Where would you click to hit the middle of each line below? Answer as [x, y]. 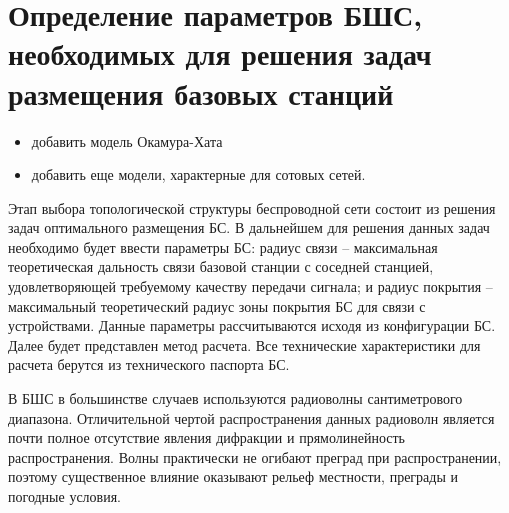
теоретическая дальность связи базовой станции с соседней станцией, [221, 266]
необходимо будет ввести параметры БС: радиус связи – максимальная [223, 246]
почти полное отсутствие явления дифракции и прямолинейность [206, 437]
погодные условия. [65, 496]
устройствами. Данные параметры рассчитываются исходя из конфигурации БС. [252, 325]
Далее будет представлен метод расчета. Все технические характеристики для [244, 344]
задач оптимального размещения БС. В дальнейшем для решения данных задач [249, 227]
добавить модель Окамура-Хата [127, 140]
